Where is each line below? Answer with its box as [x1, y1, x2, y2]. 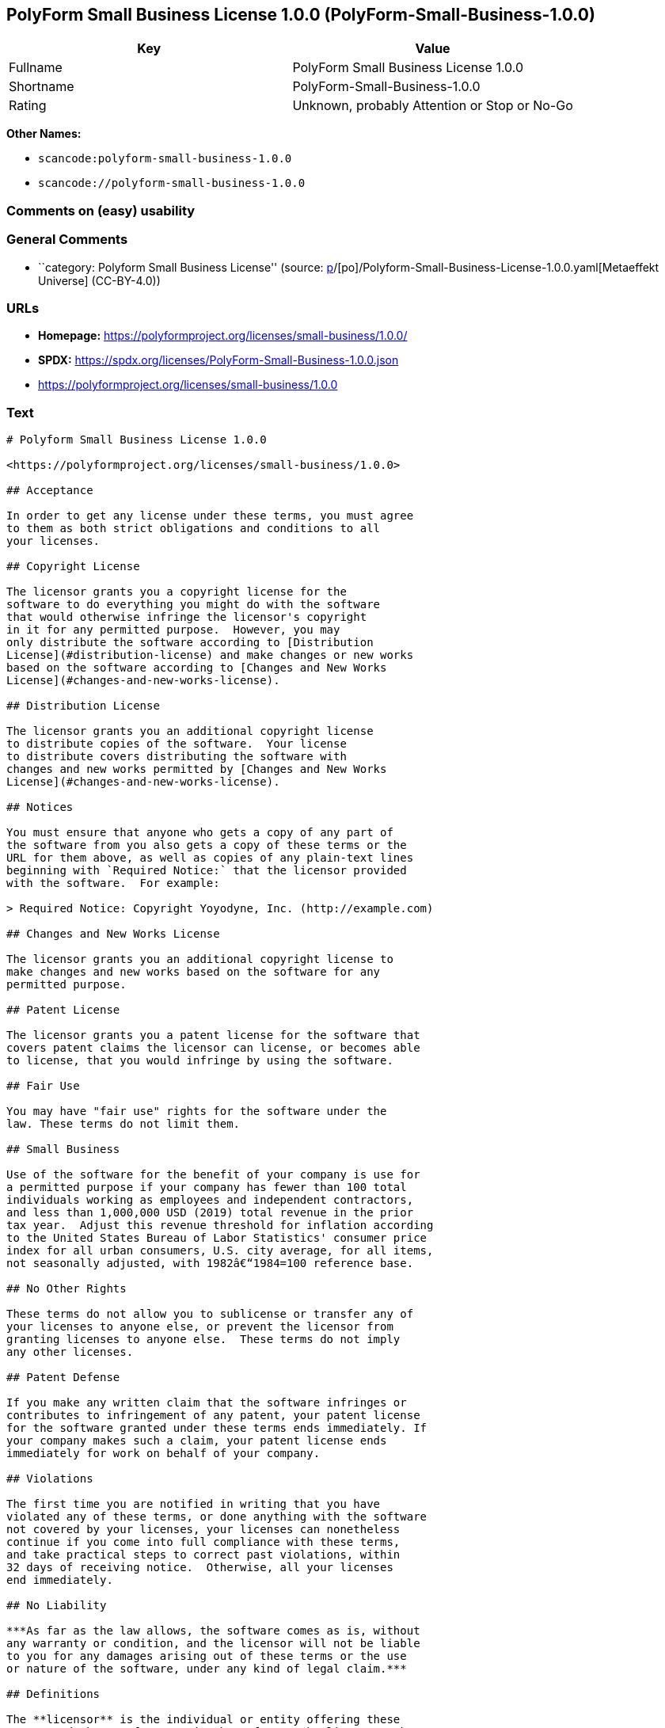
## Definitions [6, 1688, 101, 1701]
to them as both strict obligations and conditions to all [6, 522, 381, 535]
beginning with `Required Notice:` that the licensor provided [6, 864, 407, 877]
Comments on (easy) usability [6, 202, 196, 219]
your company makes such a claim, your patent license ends [6, 1434, 387, 1448]
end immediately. [6, 1574, 113, 1587]
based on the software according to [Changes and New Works [6, 661, 387, 675]
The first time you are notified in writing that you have [6, 1498, 381, 1511]
